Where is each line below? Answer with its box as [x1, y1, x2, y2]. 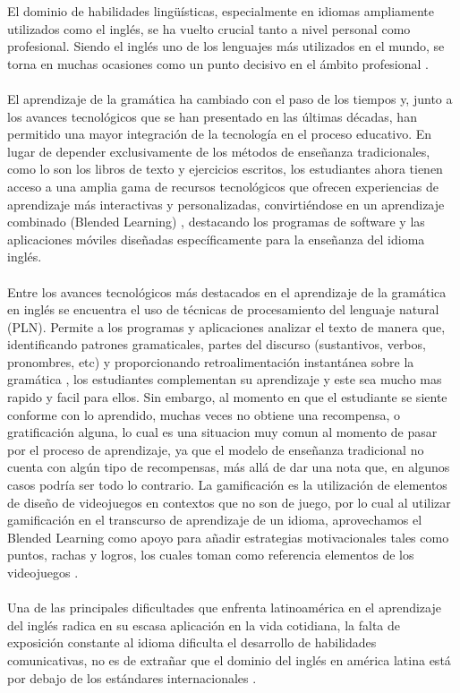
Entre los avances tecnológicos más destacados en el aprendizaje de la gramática [7, 282, 447, 301]
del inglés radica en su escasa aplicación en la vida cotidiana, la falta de [7, 615, 400, 634]
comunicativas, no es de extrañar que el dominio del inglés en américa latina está [7, 650, 451, 669]
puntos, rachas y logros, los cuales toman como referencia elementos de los [7, 545, 414, 564]
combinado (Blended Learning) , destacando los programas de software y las [7, 212, 425, 231]
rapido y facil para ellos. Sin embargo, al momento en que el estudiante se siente [7, 388, 447, 406]
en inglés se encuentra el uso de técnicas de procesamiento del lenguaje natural [7, 300, 439, 319]
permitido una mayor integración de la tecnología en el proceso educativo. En [7, 124, 432, 143]
